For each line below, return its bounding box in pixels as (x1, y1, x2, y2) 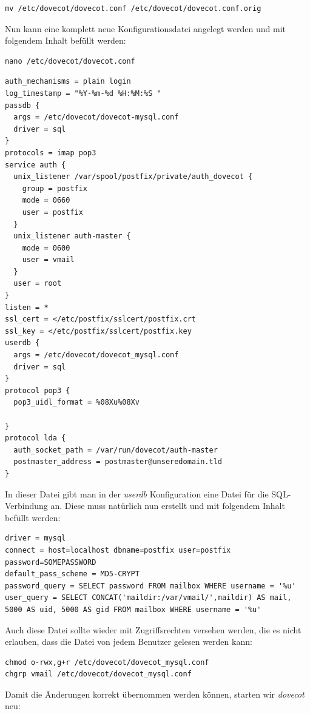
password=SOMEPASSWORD (5, 557, 96, 567)
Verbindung (5, 499, 48, 512)
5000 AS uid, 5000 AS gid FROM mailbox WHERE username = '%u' (5, 605, 261, 614)
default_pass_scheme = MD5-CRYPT (5, 570, 140, 579)
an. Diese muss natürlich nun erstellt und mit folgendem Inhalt (50, 499, 285, 512)
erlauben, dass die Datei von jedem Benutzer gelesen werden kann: (5, 635, 252, 648)
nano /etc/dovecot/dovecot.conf (5, 56, 135, 66)
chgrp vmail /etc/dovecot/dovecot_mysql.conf (5, 670, 192, 679)
